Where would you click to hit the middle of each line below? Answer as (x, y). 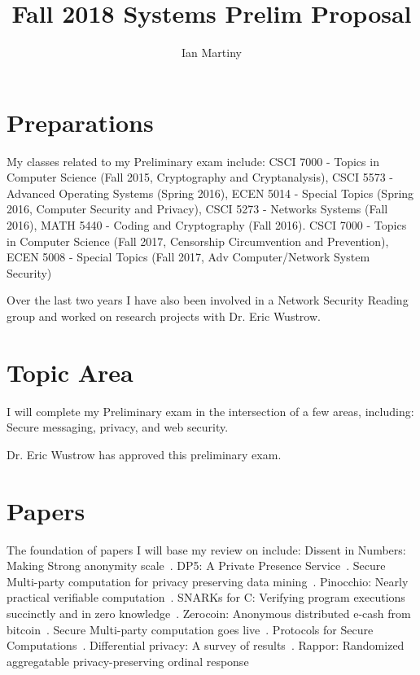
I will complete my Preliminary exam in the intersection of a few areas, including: (210, 411)
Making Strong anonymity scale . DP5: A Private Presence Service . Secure (196, 565)
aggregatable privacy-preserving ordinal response (128, 661)
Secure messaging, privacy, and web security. (118, 427)
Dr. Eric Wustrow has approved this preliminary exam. (144, 454)
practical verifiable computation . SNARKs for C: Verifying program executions (206, 597)
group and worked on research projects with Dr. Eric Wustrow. (164, 316)
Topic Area (70, 372)
